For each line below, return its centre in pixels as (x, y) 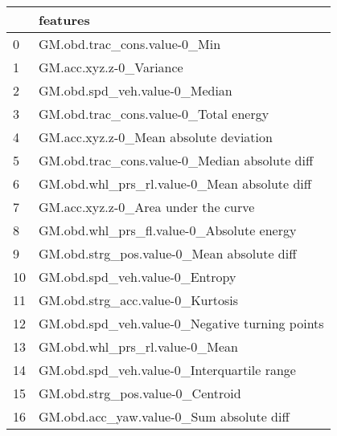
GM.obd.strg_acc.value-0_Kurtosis (139, 300)
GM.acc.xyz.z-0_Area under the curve (147, 207)
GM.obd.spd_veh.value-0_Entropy (138, 277)
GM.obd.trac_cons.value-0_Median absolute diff (176, 160)
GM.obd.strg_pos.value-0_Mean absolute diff (168, 253)
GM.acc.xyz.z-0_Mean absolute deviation (156, 137)
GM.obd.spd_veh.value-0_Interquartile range (167, 370)
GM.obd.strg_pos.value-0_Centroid (140, 393)
